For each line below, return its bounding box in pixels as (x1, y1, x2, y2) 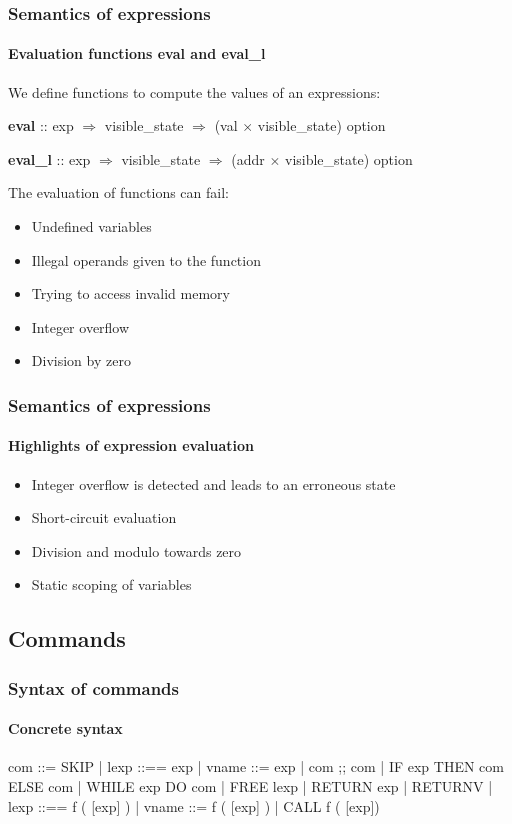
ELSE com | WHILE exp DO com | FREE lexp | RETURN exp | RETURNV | (8, 776, 493, 797)
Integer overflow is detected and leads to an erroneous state (31, 473, 396, 494)
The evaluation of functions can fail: (8, 182, 229, 203)
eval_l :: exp (8, 148, 91, 169)
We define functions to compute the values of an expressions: (8, 81, 381, 102)
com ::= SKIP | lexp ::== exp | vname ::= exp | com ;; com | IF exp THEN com (8, 756, 504, 777)
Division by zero (31, 350, 131, 371)
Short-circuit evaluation (31, 507, 177, 528)
